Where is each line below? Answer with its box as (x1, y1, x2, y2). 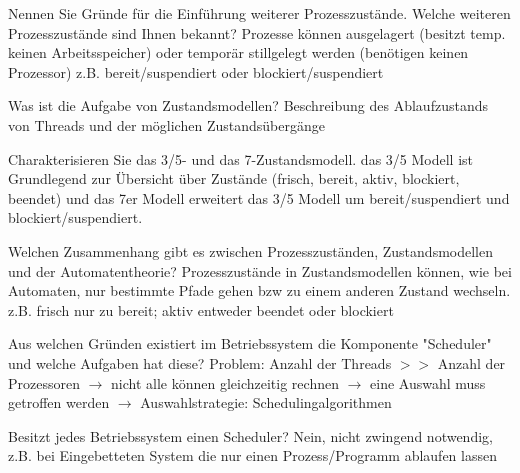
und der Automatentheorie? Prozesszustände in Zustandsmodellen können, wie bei (8, 260, 512, 281)
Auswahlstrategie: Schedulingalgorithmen (140, 392, 392, 413)
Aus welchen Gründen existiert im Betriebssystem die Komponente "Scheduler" (8, 333, 492, 354)
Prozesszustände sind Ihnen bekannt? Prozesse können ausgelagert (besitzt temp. (8, 22, 506, 43)
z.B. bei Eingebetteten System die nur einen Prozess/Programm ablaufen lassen (8, 445, 497, 466)
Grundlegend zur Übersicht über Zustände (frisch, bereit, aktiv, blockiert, (8, 168, 460, 189)
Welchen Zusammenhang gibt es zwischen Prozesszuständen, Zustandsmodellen (8, 240, 493, 261)
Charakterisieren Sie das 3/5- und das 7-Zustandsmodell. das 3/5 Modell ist (8, 148, 474, 169)
